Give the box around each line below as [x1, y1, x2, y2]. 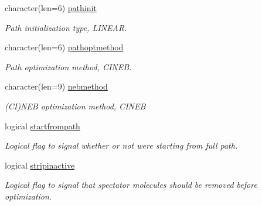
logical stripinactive [5, 159, 75, 171]
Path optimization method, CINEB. [5, 60, 132, 73]
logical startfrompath [5, 119, 80, 132]
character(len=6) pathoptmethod [5, 41, 124, 53]
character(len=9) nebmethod [5, 80, 108, 92]
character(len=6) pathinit [5, 2, 97, 13]
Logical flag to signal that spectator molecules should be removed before [5, 178, 257, 191]
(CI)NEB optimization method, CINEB [5, 99, 146, 112]
